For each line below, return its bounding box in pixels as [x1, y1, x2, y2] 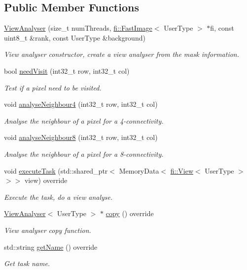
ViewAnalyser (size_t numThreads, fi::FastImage [4, 23, 152, 33]
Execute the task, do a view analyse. [4, 191, 113, 202]
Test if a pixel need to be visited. [4, 82, 102, 92]
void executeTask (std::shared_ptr [4, 165, 108, 176]
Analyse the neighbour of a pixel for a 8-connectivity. [4, 148, 164, 159]
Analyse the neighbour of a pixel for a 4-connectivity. [4, 115, 164, 126]
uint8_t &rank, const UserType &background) [4, 32, 145, 43]
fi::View [170, 165, 194, 176]
